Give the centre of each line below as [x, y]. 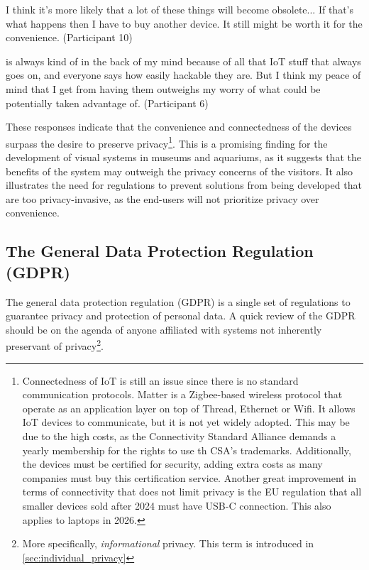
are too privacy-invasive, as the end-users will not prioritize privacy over [163, 198]
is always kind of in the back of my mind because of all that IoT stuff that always [183, 61]
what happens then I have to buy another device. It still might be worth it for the [184, 23]
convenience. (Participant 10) [69, 37]
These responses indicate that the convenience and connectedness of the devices [179, 127]
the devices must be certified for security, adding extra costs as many [172, 464]
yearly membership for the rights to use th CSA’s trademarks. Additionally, [187, 450]
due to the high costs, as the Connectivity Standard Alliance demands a [179, 435]
